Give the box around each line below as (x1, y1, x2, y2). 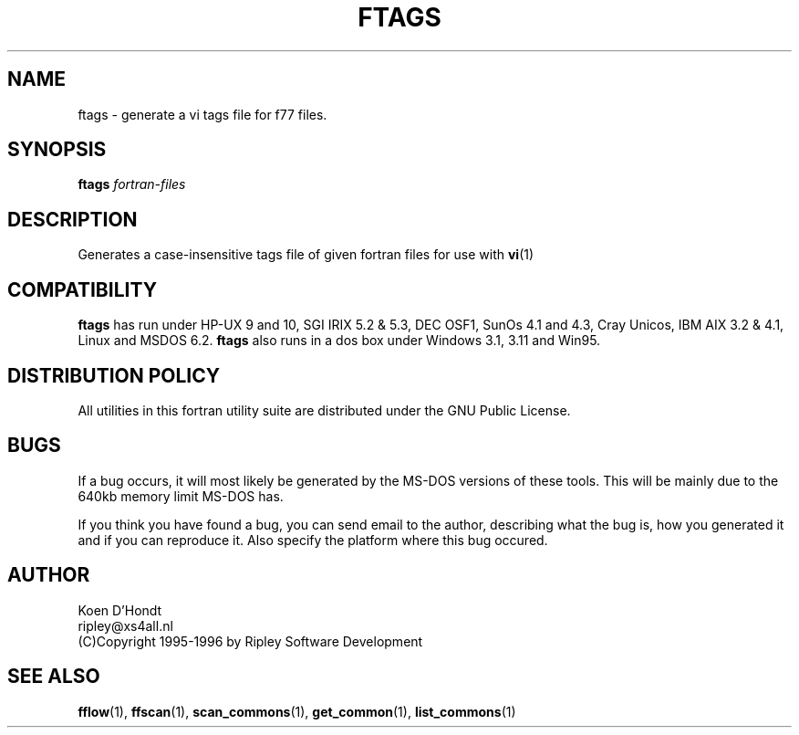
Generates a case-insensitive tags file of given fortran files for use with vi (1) (78, 247, 534, 263)
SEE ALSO (7, 665, 100, 688)
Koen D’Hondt (78, 602, 162, 618)
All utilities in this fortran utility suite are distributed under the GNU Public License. (78, 402, 571, 418)
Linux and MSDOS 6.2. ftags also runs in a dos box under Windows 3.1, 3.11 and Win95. (78, 332, 601, 349)
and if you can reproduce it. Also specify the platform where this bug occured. (78, 531, 548, 548)
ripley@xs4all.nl (78, 617, 173, 634)
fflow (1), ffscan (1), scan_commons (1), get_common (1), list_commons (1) (78, 703, 516, 719)
